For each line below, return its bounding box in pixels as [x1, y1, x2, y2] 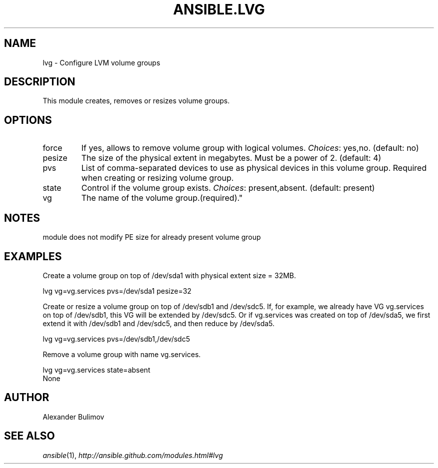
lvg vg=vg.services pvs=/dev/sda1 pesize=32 [42, 286, 191, 295]
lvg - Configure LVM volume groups [42, 58, 160, 67]
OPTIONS [4, 113, 52, 126]
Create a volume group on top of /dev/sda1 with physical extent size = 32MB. [42, 271, 296, 280]
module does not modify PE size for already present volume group [42, 233, 261, 242]
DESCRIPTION [4, 75, 75, 88]
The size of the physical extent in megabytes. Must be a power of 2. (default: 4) [81, 153, 381, 163]
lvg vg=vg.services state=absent [42, 365, 150, 374]
